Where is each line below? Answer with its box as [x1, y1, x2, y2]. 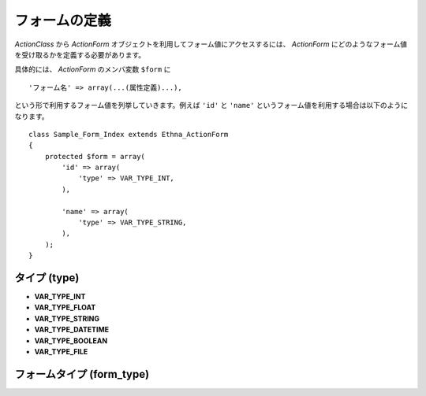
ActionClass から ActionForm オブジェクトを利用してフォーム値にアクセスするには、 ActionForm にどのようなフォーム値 [14, 39, 408, 49]
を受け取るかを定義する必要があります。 [14, 50, 146, 59]
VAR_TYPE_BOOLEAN [34, 335, 108, 346]
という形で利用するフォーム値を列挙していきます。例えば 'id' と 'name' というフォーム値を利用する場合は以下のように [14, 101, 409, 110]
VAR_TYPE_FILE [34, 347, 88, 357]
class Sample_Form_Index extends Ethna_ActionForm [28, 130, 229, 139]
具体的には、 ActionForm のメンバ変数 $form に [14, 65, 171, 74]
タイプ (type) [14, 272, 80, 284]
